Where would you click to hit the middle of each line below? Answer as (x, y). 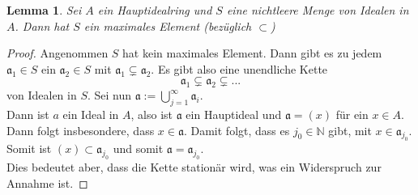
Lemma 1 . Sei (44, 10)
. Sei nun (110, 95)
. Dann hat (42, 25)
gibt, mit (350, 130)
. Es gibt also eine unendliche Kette (239, 68)
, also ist (152, 114)
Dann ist (28, 114)
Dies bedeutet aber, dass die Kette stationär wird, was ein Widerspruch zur (194, 167)
